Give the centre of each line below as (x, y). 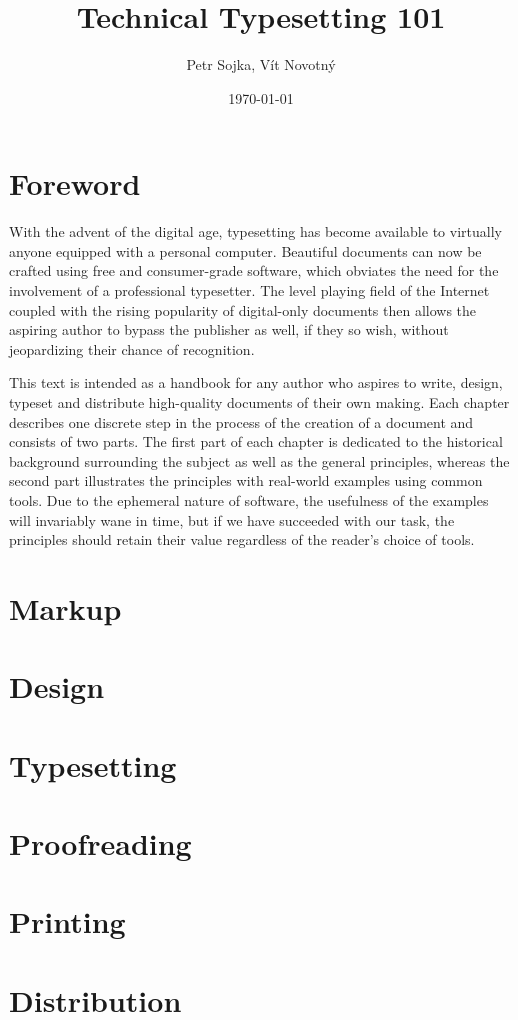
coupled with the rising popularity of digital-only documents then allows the (243, 309)
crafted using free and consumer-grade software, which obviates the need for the (254, 270)
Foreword (75, 183)
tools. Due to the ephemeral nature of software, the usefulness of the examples (249, 499)
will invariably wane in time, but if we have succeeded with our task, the (232, 519)
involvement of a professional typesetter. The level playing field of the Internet (249, 290)
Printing (67, 921)
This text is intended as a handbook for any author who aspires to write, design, (256, 382)
